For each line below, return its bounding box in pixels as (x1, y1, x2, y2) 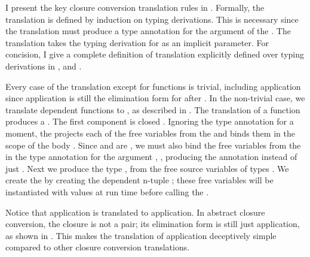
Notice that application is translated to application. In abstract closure (5, 205, 265, 218)
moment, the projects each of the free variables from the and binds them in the (5, 126, 295, 139)
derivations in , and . (5, 59, 82, 72)
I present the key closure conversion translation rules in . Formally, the (5, 1, 265, 13)
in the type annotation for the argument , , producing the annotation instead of (5, 150, 297, 163)
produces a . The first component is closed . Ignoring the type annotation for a (5, 115, 294, 128)
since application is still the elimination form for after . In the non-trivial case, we (5, 92, 305, 104)
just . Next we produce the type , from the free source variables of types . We (5, 162, 289, 174)
